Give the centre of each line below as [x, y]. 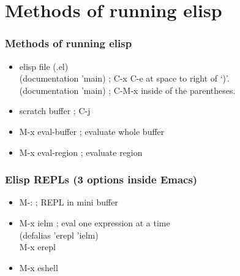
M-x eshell [39, 267]
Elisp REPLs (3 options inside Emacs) [101, 179]
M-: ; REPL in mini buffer [69, 202]
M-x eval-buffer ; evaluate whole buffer [92, 131]
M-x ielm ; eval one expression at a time [95, 222]
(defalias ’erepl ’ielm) [59, 235]
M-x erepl [37, 247]
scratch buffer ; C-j [55, 111]
